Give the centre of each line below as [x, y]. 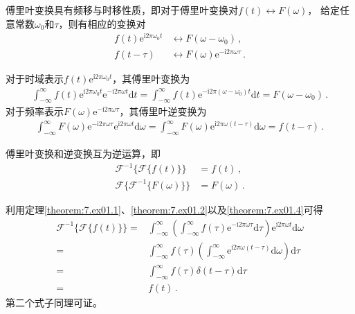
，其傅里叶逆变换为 [163, 111]
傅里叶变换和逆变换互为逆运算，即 [83, 154]
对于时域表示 [35, 79]
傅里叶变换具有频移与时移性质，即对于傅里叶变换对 [122, 10]
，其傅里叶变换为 [151, 79]
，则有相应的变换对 [102, 23]
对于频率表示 [35, 111]
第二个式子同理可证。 [54, 302]
